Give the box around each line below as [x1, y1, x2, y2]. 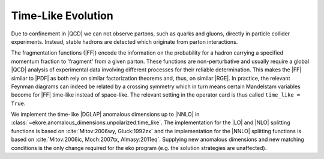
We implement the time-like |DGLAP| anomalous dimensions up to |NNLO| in [11, 111, 200, 118]
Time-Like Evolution [11, 9, 113, 22]
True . [11, 100, 26, 107]
